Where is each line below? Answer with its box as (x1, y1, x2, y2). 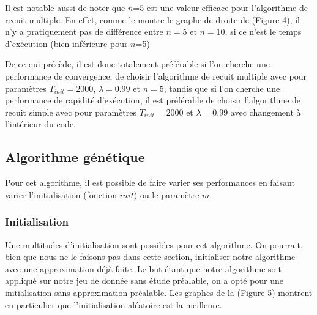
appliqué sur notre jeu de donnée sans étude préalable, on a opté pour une (5, 274, 284, 287)
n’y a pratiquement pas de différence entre (5, 25, 163, 38)
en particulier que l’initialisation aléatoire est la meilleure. (5, 298, 222, 311)
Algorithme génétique (5, 147, 145, 166)
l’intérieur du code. (5, 117, 76, 130)
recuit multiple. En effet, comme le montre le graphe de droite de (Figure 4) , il (5, 13, 300, 26)
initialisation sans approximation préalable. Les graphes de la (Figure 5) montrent (5, 286, 313, 298)
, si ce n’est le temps (225, 25, 302, 38)
